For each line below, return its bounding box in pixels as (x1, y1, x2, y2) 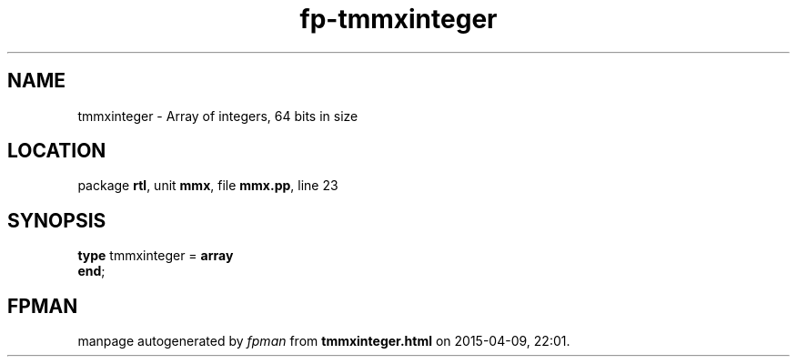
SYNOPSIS (7, 208, 106, 232)
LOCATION (7, 139, 106, 163)
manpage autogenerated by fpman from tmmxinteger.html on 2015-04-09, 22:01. (77, 333, 570, 349)
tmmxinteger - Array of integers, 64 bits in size (77, 107, 358, 124)
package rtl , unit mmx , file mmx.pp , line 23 (77, 177, 338, 194)
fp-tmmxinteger (299, 4, 498, 35)
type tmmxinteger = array (77, 248, 234, 264)
